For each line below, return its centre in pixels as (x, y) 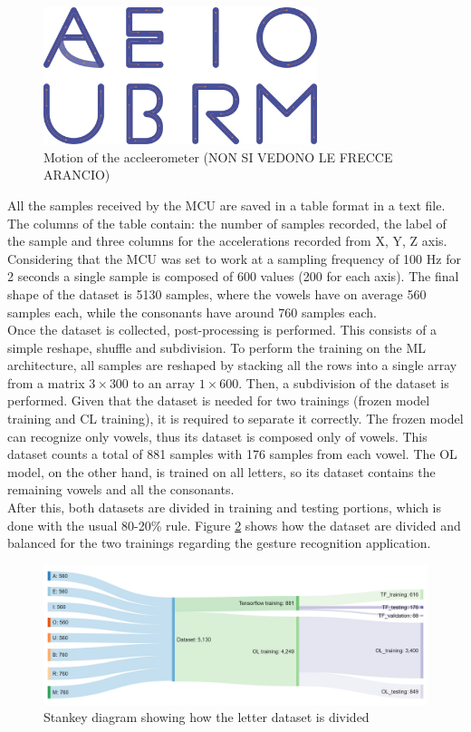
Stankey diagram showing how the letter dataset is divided (207, 717)
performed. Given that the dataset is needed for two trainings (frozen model (219, 400)
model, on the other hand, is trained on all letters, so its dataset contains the (221, 471)
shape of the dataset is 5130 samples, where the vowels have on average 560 (217, 293)
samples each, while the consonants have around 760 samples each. (192, 312)
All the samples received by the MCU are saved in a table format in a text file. (226, 205)
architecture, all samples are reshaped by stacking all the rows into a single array (232, 365)
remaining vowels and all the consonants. (121, 489)
